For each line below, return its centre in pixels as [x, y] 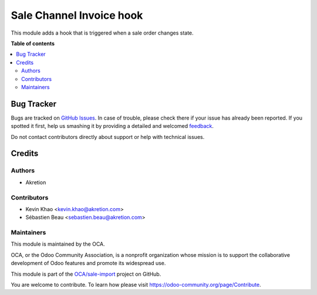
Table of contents [33, 43]
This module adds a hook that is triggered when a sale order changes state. [102, 33]
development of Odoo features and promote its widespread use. [88, 263]
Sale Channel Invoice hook [77, 15]
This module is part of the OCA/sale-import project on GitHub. [86, 274]
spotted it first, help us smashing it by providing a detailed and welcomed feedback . [112, 126]
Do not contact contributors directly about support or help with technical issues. [108, 137]
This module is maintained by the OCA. [58, 244]
